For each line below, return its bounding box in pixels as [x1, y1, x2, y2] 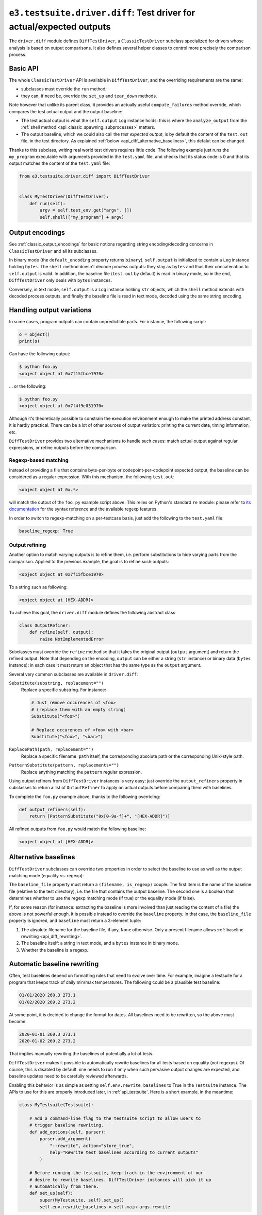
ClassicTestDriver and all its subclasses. [9, 248, 98, 254]
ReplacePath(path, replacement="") [9, 746, 94, 752]
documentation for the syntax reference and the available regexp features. [9, 506, 158, 512]
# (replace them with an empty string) [31, 707, 126, 712]
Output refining [9, 542, 46, 549]
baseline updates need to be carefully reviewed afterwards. [9, 1073, 128, 1079]
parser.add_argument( [39, 1136, 91, 1142]
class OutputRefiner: [19, 623, 71, 628]
